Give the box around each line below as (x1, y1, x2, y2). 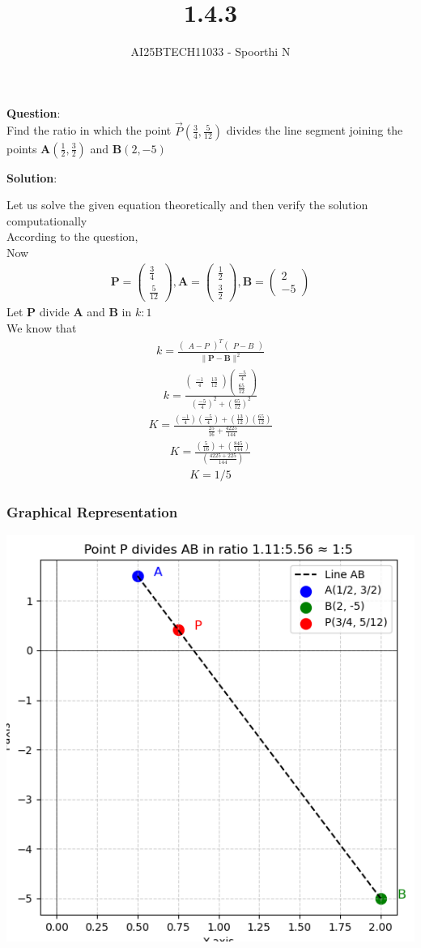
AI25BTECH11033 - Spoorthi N (130, 43, 291, 60)
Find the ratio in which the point (6, 122, 172, 139)
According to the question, (6, 228, 138, 245)
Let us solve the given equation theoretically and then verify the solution (6, 196, 368, 213)
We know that (6, 319, 77, 336)
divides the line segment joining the (226, 122, 403, 139)
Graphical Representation (6, 502, 178, 522)
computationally (6, 212, 87, 229)
